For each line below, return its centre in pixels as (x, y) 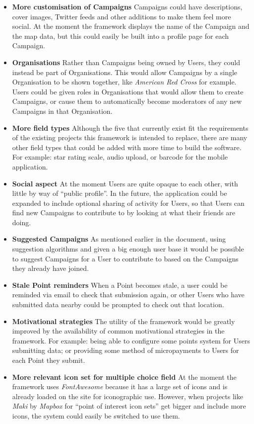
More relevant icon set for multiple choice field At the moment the (124, 377)
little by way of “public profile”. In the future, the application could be (120, 193)
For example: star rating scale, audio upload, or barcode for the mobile (120, 157)
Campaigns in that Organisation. (62, 111)
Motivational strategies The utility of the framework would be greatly (124, 321)
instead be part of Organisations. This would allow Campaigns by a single (125, 72)
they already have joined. (50, 268)
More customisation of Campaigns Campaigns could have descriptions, (127, 6)
